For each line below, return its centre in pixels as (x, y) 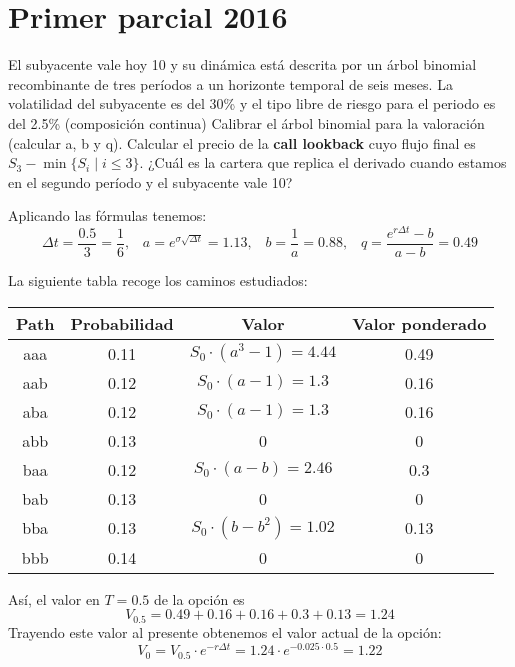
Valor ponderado (419, 323)
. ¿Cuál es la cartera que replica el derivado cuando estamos (323, 162)
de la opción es (199, 598)
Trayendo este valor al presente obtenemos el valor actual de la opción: (225, 631)
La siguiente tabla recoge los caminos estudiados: (158, 280)
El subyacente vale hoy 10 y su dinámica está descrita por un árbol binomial (242, 64)
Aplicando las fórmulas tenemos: (107, 215)
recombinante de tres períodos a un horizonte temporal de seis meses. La (230, 83)
